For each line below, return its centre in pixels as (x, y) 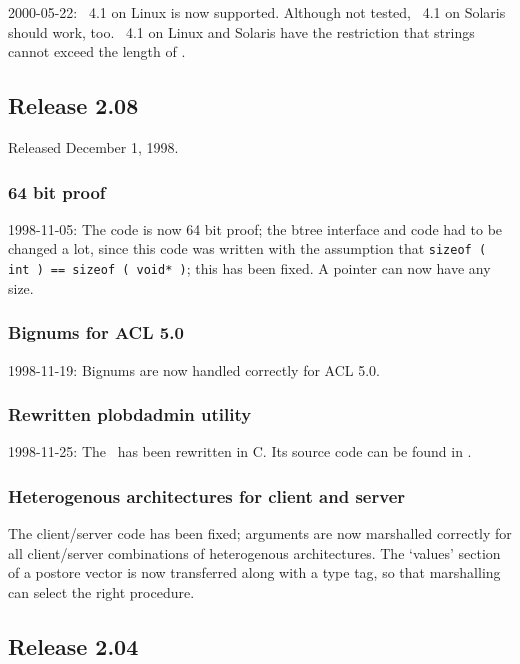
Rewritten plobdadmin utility (130, 414)
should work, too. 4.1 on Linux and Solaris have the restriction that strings (241, 31)
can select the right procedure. (101, 591)
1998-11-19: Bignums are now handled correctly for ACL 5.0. (194, 369)
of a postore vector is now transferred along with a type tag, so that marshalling (254, 572)
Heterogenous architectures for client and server (207, 495)
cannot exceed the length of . (97, 51)
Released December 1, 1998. (93, 146)
